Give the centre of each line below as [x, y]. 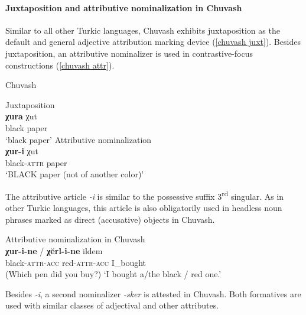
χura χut [21, 116]
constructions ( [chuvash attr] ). [60, 65]
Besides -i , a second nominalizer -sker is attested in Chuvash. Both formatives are [153, 293]
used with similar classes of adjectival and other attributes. [112, 305]
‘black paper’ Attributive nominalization [79, 139]
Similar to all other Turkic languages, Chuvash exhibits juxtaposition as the [143, 30]
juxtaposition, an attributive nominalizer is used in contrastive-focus [129, 53]
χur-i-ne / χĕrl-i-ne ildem [54, 250]
